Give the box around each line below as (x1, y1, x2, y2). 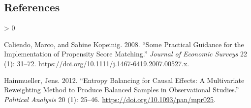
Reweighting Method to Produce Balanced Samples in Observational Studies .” (4, 84, 239, 95)
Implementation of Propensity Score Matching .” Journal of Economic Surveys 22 (4, 49, 247, 59)
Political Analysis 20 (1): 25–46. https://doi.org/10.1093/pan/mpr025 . (4, 94, 216, 104)
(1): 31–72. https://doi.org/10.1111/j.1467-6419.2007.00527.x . (4, 58, 189, 68)
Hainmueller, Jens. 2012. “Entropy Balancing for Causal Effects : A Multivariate (4, 75, 245, 85)
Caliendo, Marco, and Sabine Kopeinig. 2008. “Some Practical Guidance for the (4, 39, 244, 49)
